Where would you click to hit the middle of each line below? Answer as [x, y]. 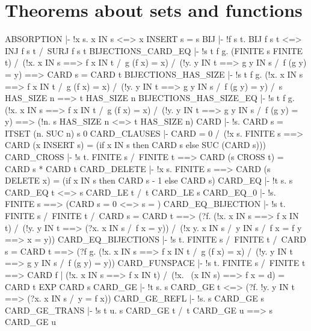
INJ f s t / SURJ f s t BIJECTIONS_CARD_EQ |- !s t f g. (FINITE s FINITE [154, 50]
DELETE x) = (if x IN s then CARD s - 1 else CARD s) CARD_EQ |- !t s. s [149, 180]
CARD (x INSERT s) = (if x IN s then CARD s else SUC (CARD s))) [135, 145]
